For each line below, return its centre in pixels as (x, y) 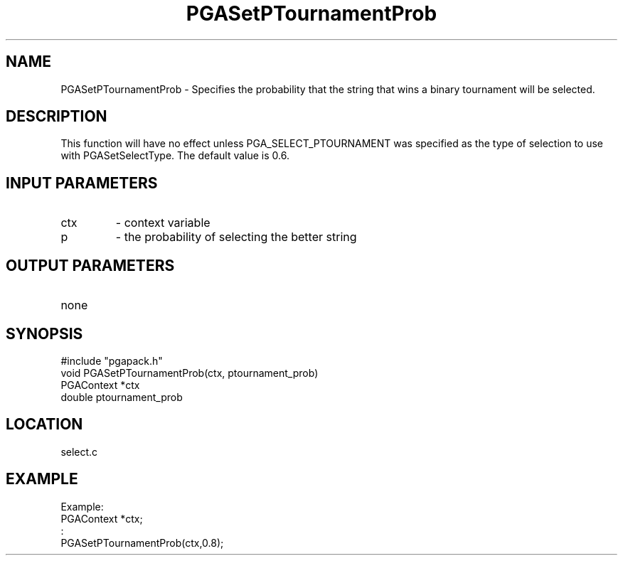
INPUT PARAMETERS (82, 183)
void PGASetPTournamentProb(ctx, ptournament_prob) (190, 373)
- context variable (163, 223)
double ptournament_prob (122, 397)
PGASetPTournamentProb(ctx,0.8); (142, 543)
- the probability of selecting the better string (236, 237)
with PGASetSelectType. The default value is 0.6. (175, 156)
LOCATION (44, 424)
